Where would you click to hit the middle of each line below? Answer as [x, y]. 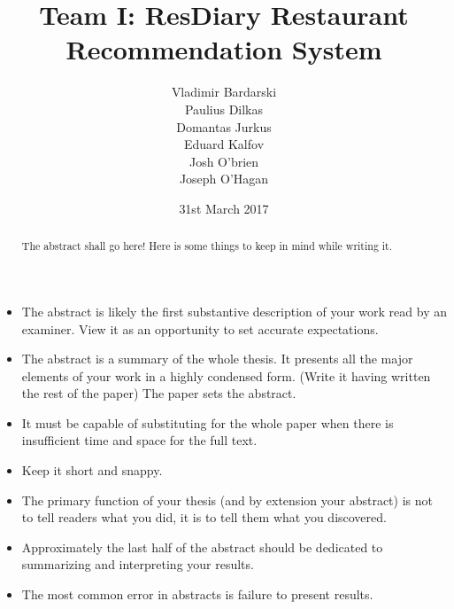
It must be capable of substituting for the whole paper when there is [208, 422]
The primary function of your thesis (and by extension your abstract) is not [227, 500]
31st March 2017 [224, 208]
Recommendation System [224, 49]
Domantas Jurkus [224, 126]
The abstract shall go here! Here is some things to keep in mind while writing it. [207, 246]
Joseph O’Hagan [224, 179]
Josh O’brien [224, 161]
